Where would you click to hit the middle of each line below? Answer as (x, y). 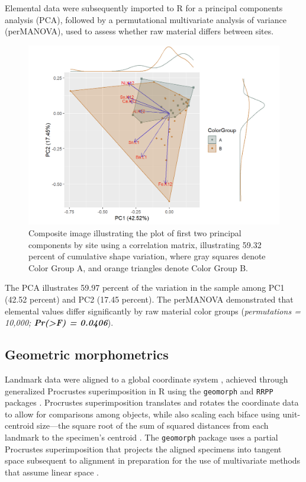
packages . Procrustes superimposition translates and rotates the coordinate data (152, 402)
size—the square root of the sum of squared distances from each (153, 425)
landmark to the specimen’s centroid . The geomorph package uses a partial (141, 437)
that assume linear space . (52, 472)
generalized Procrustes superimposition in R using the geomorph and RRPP (139, 391)
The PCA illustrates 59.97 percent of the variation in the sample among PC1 (145, 287)
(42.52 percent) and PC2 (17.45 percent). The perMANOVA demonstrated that (149, 299)
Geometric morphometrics (87, 354)
